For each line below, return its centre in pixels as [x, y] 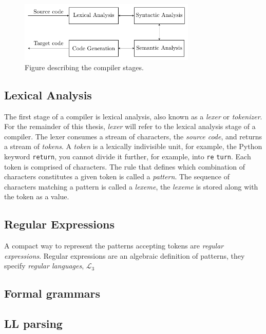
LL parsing [33, 323]
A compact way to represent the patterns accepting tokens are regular [114, 246]
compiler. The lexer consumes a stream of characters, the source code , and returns [133, 136]
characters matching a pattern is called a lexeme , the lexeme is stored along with [131, 186]
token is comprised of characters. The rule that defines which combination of [125, 166]
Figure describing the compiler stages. [84, 67]
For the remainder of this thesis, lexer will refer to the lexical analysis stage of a [130, 126]
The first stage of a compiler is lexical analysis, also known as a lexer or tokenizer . [133, 116]
